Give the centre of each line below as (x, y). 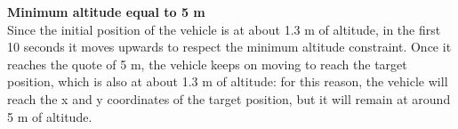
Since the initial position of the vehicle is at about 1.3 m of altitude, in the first (224, 29)
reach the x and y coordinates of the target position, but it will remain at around (229, 98)
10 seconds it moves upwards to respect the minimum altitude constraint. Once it (229, 47)
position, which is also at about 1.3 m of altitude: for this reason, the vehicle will (228, 81)
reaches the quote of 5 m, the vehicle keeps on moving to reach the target (207, 64)
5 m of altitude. (50, 116)
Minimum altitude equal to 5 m (106, 12)
